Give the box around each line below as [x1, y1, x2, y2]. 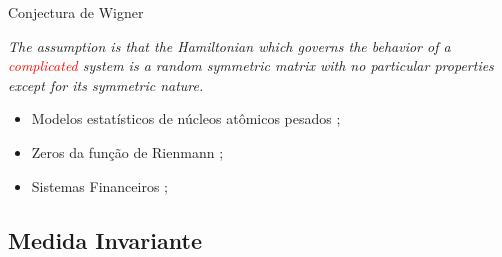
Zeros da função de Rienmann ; [31, 141, 224, 162]
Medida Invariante [8, 224, 202, 255]
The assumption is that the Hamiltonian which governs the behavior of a [8, 35, 451, 56]
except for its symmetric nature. [8, 74, 204, 95]
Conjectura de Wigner [8, 2, 144, 22]
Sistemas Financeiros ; [31, 175, 168, 196]
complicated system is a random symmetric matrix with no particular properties [8, 55, 494, 76]
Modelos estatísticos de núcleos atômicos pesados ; [31, 108, 341, 129]
